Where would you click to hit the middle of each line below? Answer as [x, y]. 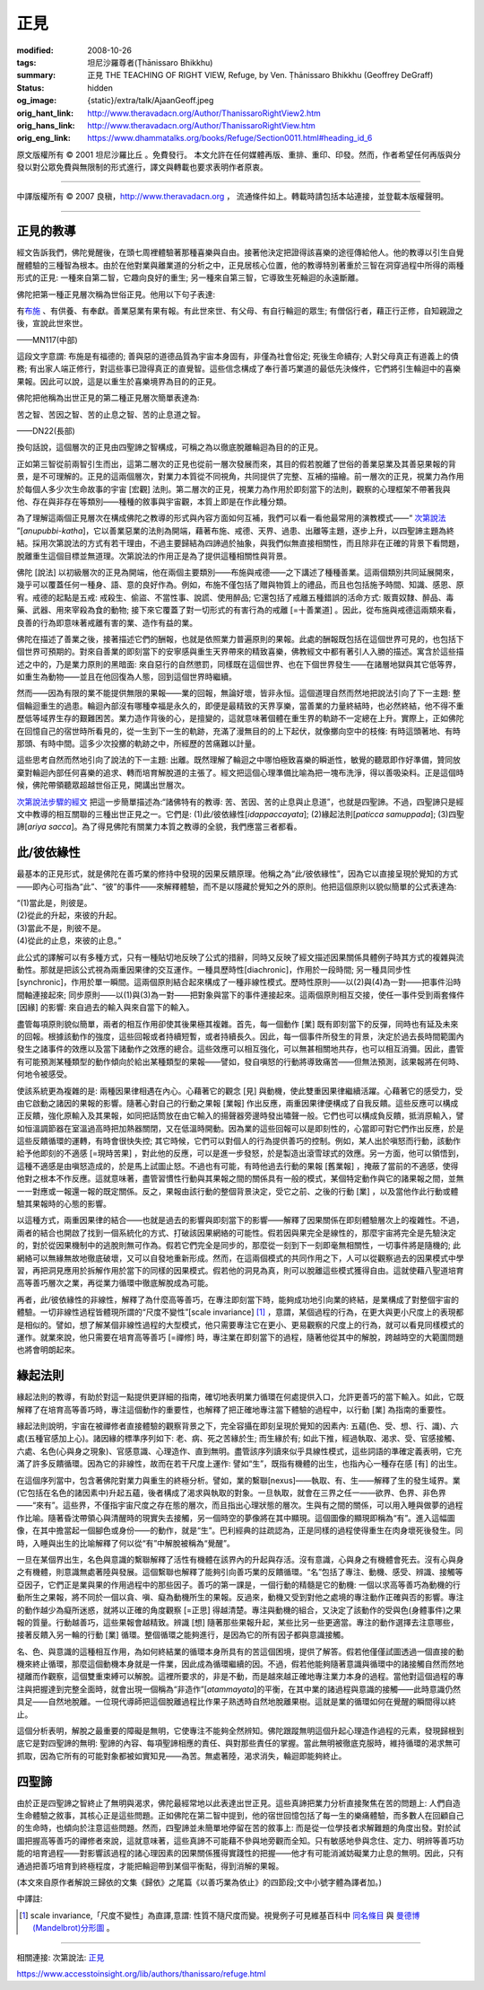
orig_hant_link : [45, 113]
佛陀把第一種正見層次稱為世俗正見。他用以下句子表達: [116, 294]
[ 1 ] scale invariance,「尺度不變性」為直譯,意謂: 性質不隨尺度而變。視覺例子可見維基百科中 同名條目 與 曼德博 [220, 1915]
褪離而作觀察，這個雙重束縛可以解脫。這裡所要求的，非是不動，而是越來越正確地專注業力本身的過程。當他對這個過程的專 [240, 1677]
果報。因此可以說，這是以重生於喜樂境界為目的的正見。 [119, 381]
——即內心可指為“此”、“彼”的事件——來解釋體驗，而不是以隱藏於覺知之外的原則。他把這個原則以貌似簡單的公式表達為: [237, 886]
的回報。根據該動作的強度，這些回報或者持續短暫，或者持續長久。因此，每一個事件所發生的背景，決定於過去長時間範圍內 [240, 1036]
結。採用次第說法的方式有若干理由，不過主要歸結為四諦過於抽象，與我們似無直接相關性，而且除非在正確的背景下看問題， [240, 543]
